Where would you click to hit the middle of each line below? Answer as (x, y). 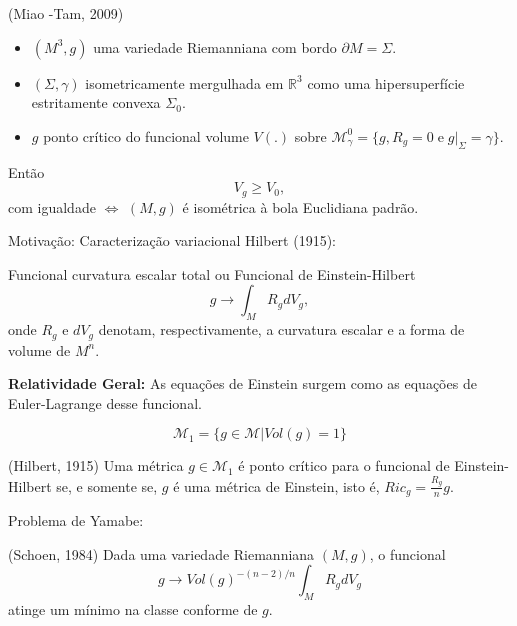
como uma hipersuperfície (386, 82)
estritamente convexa (96, 102)
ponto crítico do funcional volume (146, 135)
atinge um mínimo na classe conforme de (133, 609)
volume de (39, 349)
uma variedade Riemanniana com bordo (215, 46)
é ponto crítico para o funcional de (344, 465)
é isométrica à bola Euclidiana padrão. (300, 206)
